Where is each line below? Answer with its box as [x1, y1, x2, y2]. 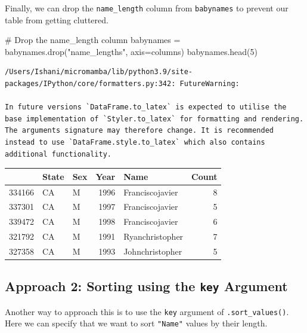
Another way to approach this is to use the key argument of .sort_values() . [5, 305, 289, 317]
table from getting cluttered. [5, 13, 108, 26]
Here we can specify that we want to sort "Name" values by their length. [5, 317, 268, 329]
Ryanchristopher [123, 230, 184, 243]
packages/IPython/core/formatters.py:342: [5, 80, 176, 88]
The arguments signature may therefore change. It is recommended [5, 126, 274, 135]
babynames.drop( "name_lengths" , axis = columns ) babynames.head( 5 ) [5, 45, 258, 57]
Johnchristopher [123, 245, 182, 257]
